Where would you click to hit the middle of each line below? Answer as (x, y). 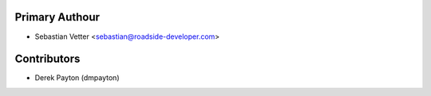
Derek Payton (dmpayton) (77, 78)
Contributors (47, 59)
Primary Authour (57, 17)
